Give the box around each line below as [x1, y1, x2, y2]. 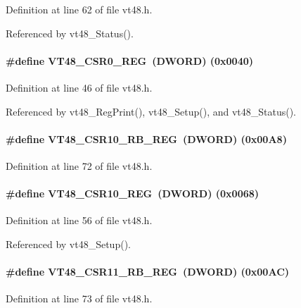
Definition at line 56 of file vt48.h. [6, 213, 153, 228]
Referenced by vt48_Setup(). [6, 236, 131, 251]
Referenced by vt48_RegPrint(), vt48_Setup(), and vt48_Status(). [6, 104, 297, 118]
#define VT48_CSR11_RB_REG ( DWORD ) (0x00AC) [6, 264, 290, 279]
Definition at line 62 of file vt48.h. [6, 2, 153, 16]
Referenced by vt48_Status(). [6, 25, 134, 40]
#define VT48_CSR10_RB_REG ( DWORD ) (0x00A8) [6, 131, 287, 146]
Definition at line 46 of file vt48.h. [6, 80, 153, 94]
